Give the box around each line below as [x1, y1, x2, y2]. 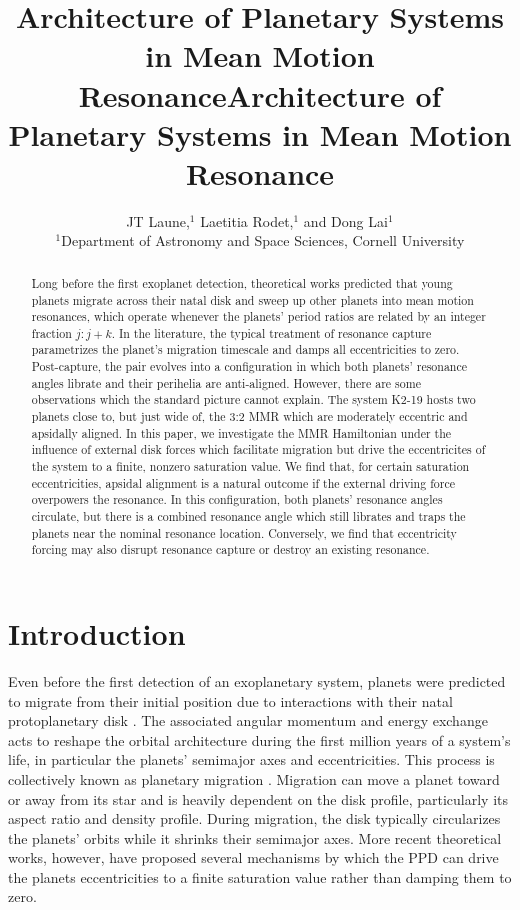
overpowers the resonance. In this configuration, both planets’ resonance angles [31, 491, 443, 508]
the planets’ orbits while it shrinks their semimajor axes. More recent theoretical [8, 827, 502, 848]
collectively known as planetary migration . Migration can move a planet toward [8, 768, 500, 789]
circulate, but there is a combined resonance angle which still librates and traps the [31, 508, 466, 525]
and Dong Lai [303, 210, 388, 231]
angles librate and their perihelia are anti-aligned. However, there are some [31, 374, 421, 391]
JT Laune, [126, 210, 190, 231]
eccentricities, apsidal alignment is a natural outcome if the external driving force [31, 474, 455, 491]
